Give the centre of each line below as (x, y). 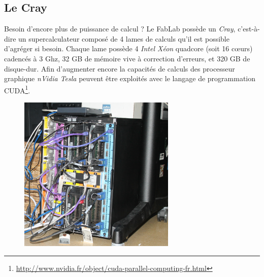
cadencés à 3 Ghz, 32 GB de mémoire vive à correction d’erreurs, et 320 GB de (127, 58)
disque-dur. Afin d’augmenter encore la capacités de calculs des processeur (120, 68)
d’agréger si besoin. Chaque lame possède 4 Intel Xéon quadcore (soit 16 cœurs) (128, 48)
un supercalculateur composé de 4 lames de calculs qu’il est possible (124, 38)
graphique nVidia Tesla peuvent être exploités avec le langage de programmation (130, 78)
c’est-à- (249, 29)
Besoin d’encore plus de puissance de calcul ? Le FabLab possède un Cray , (120, 29)
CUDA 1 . (17, 89)
